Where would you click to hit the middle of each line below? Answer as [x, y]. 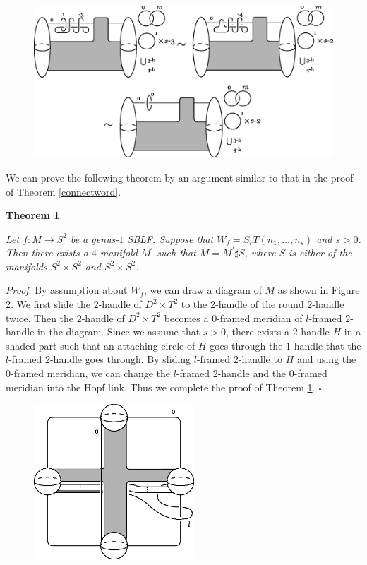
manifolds [26, 266]
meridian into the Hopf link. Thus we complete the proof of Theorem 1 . [161, 387]
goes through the [246, 345]
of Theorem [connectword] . [64, 191]
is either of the [320, 252]
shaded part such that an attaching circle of [101, 345]
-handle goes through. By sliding [120, 359]
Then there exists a [47, 252]
